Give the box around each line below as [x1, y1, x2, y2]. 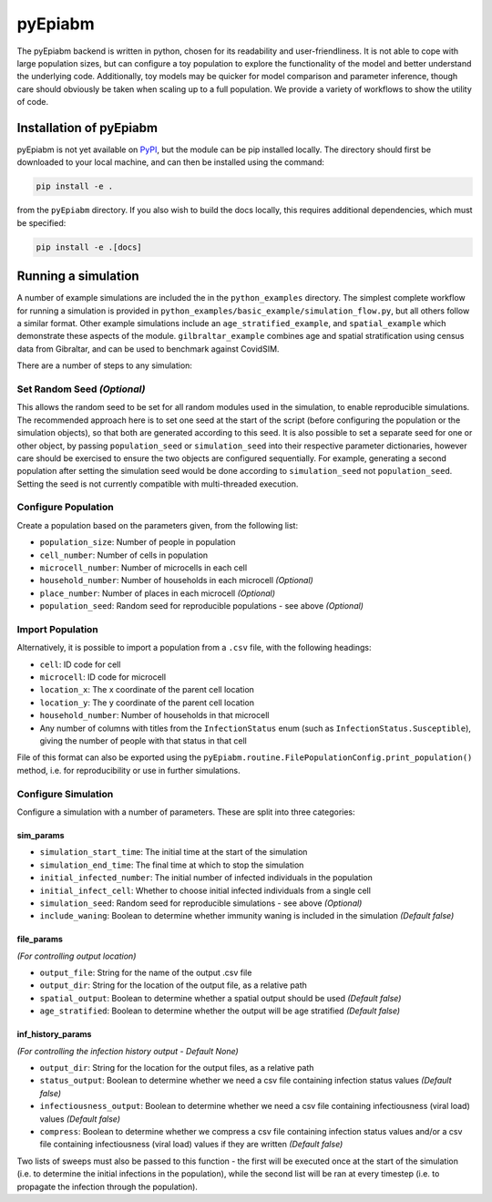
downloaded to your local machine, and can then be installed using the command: [16, 157, 325, 168]
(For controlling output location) [16, 950, 137, 961]
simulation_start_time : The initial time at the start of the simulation [39, 847, 308, 858]
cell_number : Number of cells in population [39, 550, 209, 560]
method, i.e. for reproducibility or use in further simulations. [16, 765, 241, 776]
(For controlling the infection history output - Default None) [16, 1045, 239, 1056]
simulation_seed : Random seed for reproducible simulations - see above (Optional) [39, 898, 363, 909]
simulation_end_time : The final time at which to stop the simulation [39, 859, 304, 870]
